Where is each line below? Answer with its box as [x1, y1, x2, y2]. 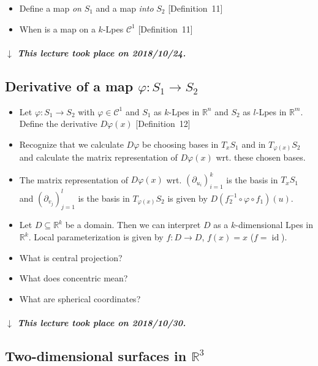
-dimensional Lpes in [235, 218, 314, 231]
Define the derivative [19, 117, 97, 130]
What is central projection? [19, 251, 123, 264]
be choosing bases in [142, 137, 219, 150]
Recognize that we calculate [19, 137, 124, 150]
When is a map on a [19, 22, 96, 35]
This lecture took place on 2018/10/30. [17, 316, 186, 329]
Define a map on [19, 2, 81, 14]
